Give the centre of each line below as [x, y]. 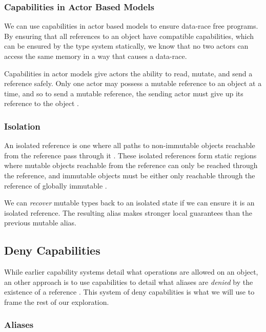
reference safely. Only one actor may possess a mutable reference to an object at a [133, 83]
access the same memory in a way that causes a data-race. [96, 56]
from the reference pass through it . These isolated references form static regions [130, 155]
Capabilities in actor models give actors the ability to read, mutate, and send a [128, 73]
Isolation [22, 126]
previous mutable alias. [40, 223]
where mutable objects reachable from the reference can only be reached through [131, 165]
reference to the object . [42, 103]
